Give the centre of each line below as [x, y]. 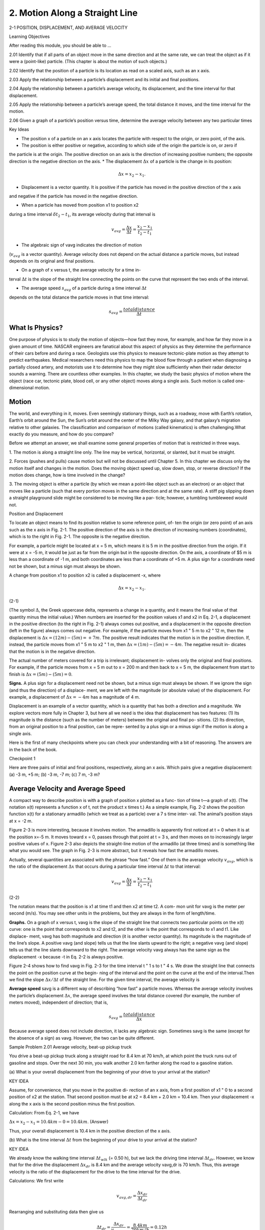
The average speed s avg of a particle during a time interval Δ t [84, 289]
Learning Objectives [29, 36]
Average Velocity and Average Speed [67, 788]
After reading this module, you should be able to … [60, 46]
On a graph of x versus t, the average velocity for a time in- [81, 270]
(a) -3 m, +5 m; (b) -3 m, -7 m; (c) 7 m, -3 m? [54, 774]
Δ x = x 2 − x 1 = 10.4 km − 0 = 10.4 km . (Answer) [59, 1122]
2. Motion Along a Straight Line [73, 13]
